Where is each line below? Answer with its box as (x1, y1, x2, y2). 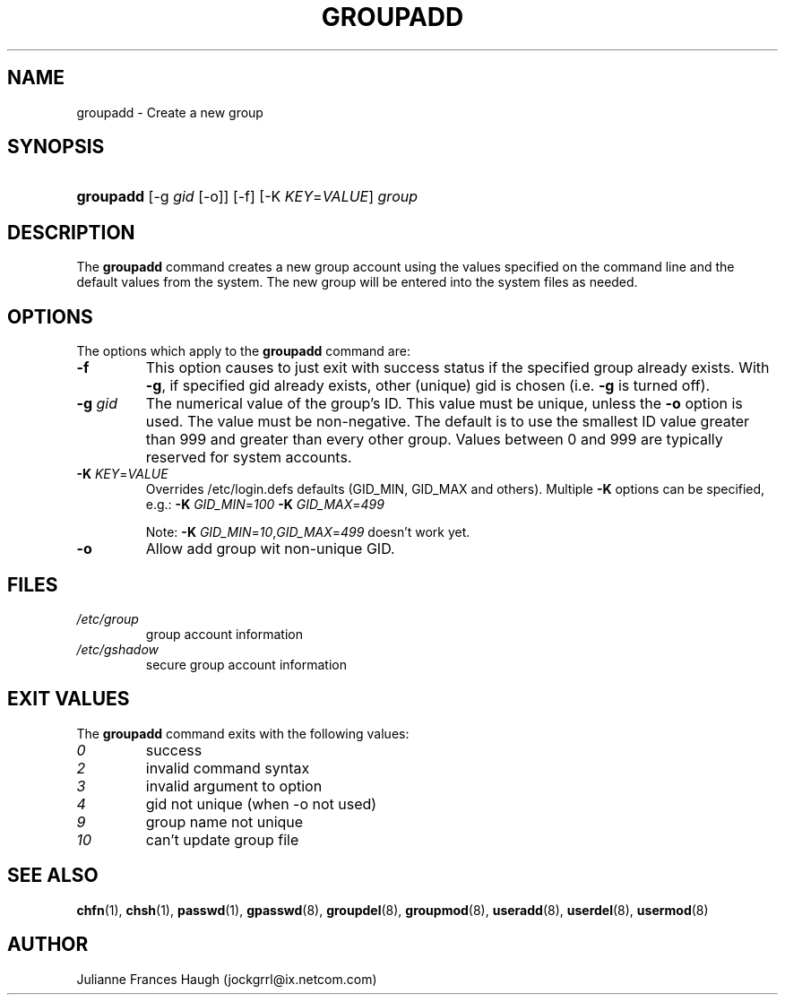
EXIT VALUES (7, 687, 130, 711)
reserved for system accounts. (145, 448, 352, 467)
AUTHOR (7, 933, 89, 956)
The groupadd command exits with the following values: (76, 725, 410, 741)
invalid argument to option (145, 776, 323, 795)
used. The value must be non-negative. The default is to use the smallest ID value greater (145, 412, 750, 431)
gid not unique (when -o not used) (145, 794, 377, 813)
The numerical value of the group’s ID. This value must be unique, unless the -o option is (145, 394, 743, 413)
